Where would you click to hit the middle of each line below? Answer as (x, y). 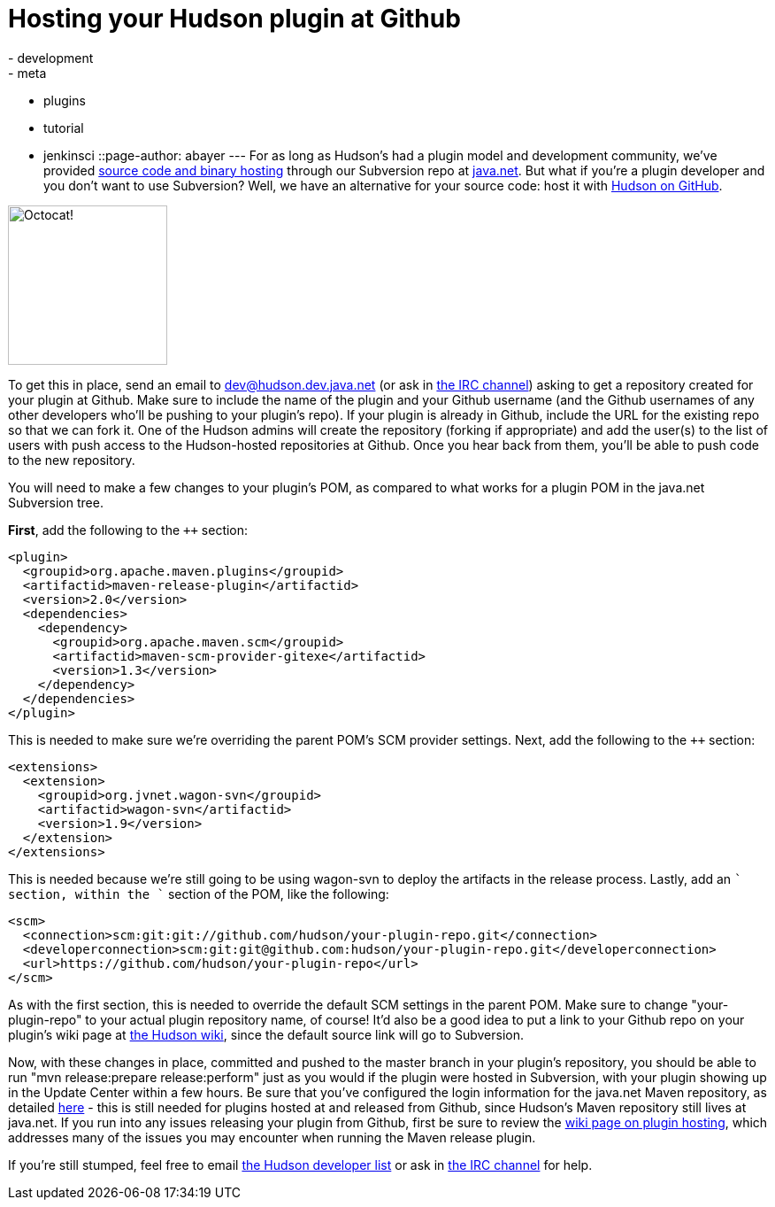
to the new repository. (72, 460)
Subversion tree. (56, 502)
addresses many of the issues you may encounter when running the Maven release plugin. (272, 1137)
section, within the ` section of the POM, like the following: (199, 894)
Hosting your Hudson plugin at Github (234, 19)
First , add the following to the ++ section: (128, 530)
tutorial (64, 128)
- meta (27, 73)
